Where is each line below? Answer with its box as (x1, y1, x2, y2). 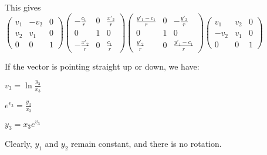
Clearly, (5, 137, 32, 150)
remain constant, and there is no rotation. (71, 137, 222, 150)
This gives (5, 1, 41, 13)
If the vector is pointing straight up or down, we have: (5, 60, 200, 72)
